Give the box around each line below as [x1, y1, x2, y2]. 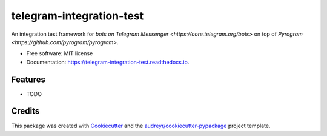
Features [11, 74, 45, 84]
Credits [11, 106, 40, 117]
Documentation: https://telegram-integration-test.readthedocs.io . [26, 58, 190, 66]
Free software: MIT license [26, 50, 93, 57]
